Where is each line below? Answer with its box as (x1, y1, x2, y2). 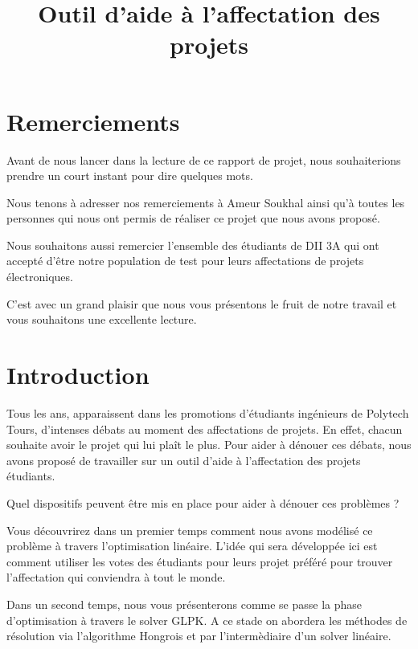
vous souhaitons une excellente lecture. (6, 311, 197, 328)
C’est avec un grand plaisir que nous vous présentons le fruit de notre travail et (6, 295, 397, 312)
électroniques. (6, 268, 73, 285)
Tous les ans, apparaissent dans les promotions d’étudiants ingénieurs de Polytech (6, 404, 409, 421)
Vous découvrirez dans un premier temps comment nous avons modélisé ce (6, 521, 373, 538)
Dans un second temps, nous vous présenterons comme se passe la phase (6, 595, 363, 612)
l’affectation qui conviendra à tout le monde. (6, 569, 226, 586)
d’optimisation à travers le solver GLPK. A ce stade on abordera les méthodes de (6, 611, 408, 628)
